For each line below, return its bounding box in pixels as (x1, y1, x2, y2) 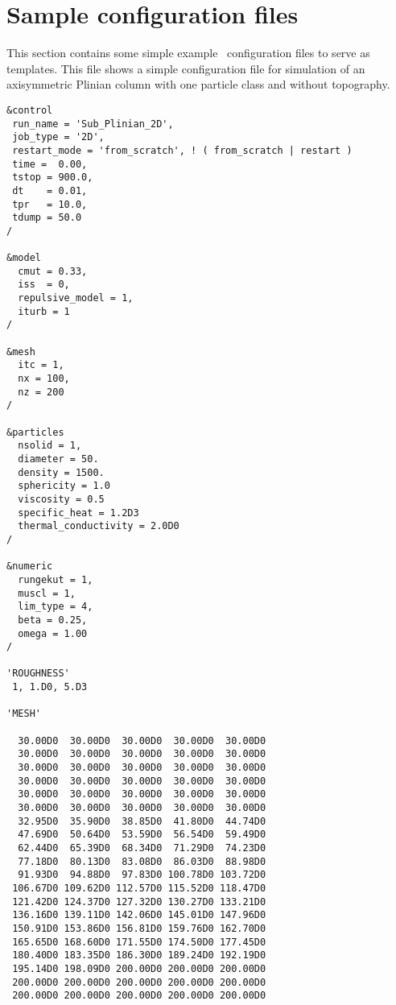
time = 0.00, (12, 158, 88, 170)
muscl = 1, (18, 587, 76, 599)
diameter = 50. (18, 453, 99, 465)
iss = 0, (18, 279, 70, 291)
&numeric (6, 560, 53, 573)
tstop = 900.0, (12, 172, 93, 184)
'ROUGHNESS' (6, 668, 70, 680)
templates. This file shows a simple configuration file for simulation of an (6, 60, 365, 77)
